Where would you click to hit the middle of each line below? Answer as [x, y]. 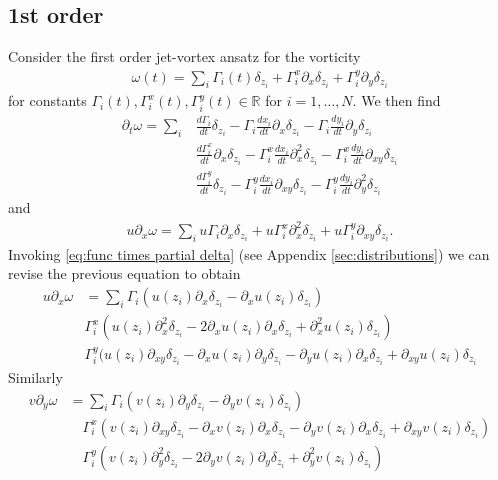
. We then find [396, 100]
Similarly [35, 377]
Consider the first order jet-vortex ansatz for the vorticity [184, 56]
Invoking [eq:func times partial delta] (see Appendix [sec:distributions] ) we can [249, 253]
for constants [47, 100]
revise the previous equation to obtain [124, 273]
